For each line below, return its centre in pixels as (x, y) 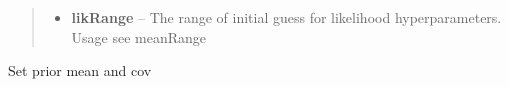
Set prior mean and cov (80, 70)
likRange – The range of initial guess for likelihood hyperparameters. (286, 17)
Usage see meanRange (139, 36)
